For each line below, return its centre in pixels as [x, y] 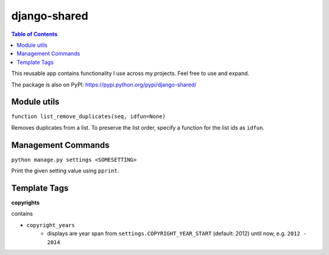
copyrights [25, 203]
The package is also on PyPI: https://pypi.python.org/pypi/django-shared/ [104, 85]
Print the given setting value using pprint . [65, 171]
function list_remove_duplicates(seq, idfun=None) [88, 117]
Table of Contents [34, 34]
